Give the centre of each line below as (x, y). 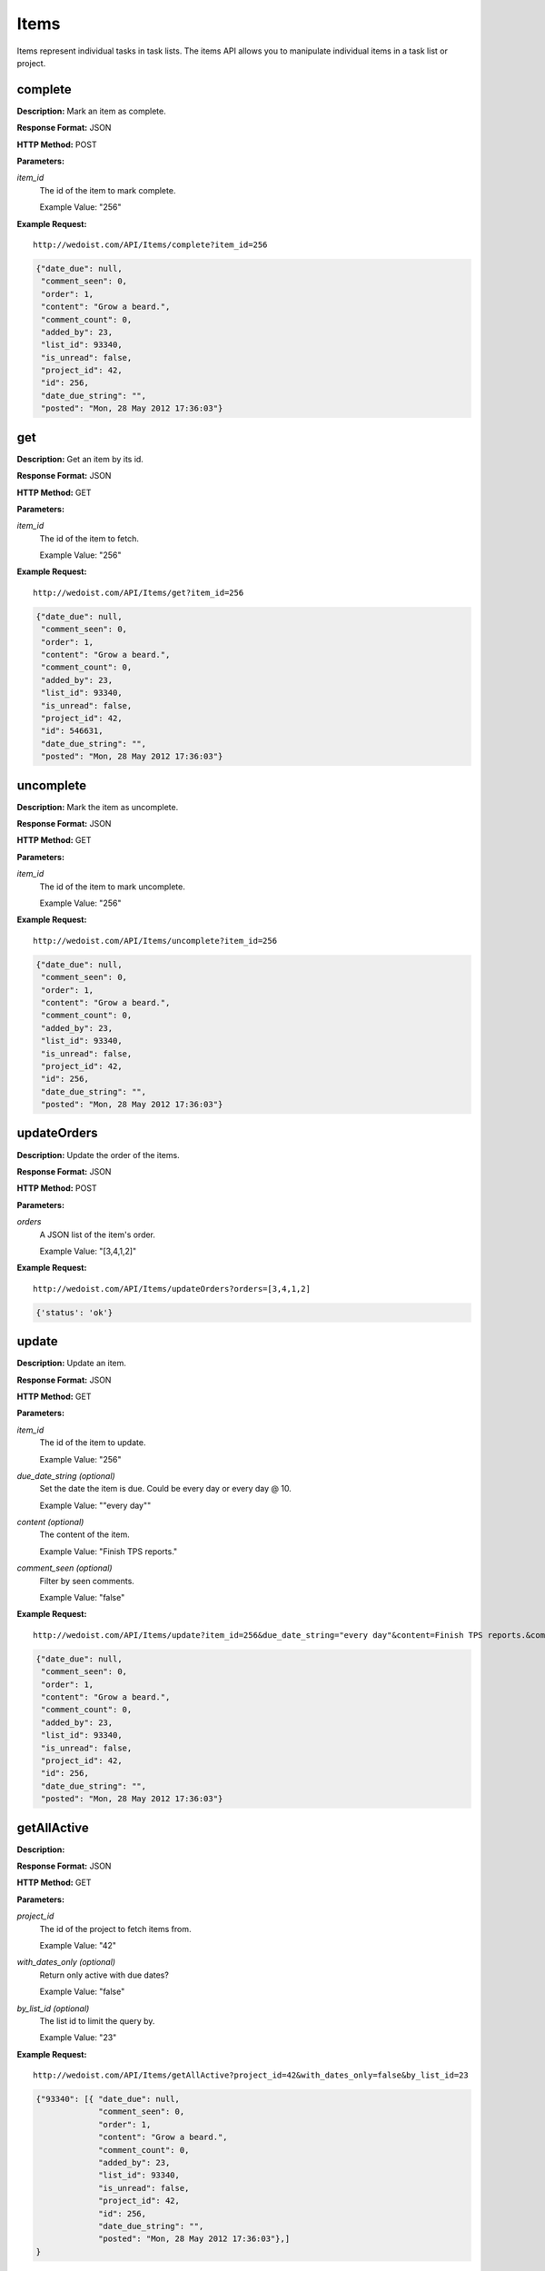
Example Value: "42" (78, 1945)
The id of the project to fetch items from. (115, 1929)
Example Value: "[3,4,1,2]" (88, 1251)
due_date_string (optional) (66, 1475)
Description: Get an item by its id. (80, 459)
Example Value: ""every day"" (95, 1505)
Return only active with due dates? (104, 1975)
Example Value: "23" (78, 2038)
